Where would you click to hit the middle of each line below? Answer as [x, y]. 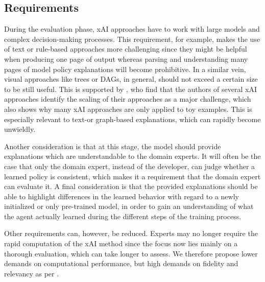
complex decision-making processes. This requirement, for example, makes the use [132, 39]
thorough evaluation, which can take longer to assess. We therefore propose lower [131, 253]
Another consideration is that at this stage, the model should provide [113, 146]
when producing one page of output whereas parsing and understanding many [126, 58]
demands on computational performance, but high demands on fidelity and [121, 263]
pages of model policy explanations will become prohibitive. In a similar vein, [125, 69]
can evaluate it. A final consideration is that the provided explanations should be [131, 186]
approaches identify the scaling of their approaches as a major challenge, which [128, 99]
